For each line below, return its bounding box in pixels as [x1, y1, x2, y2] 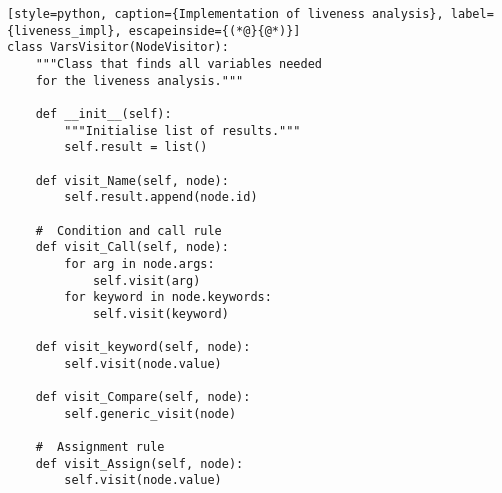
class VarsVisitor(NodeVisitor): [7, 40, 229, 55]
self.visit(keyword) [92, 306, 229, 321]
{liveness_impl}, [7, 23, 122, 38]
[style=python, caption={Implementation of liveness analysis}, [7, 7, 444, 21]
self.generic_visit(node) [64, 406, 237, 421]
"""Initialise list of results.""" [64, 123, 301, 138]
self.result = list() [64, 140, 208, 155]
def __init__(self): [35, 106, 172, 121]
